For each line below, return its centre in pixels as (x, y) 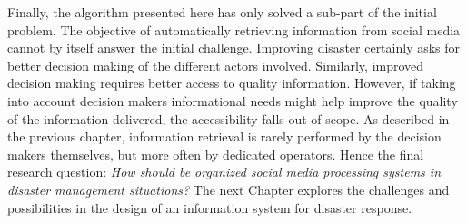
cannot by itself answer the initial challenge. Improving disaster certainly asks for (234, 48)
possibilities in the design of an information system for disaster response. (210, 207)
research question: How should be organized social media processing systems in (224, 172)
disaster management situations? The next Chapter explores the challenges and (229, 189)
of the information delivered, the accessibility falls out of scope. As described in (229, 118)
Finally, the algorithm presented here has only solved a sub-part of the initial (222, 12)
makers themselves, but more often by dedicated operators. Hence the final (216, 154)
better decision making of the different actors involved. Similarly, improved (216, 65)
